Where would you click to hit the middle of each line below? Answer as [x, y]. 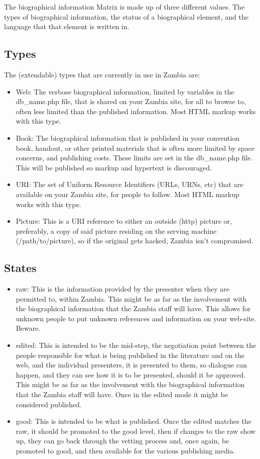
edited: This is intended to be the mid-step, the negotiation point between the [136, 345]
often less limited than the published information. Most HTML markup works [136, 111]
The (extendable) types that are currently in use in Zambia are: [102, 74]
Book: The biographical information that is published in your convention [128, 137]
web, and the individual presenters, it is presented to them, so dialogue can [131, 365]
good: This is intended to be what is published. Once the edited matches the [134, 421]
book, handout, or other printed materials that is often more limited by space [135, 148]
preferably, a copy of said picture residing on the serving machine [116, 231]
